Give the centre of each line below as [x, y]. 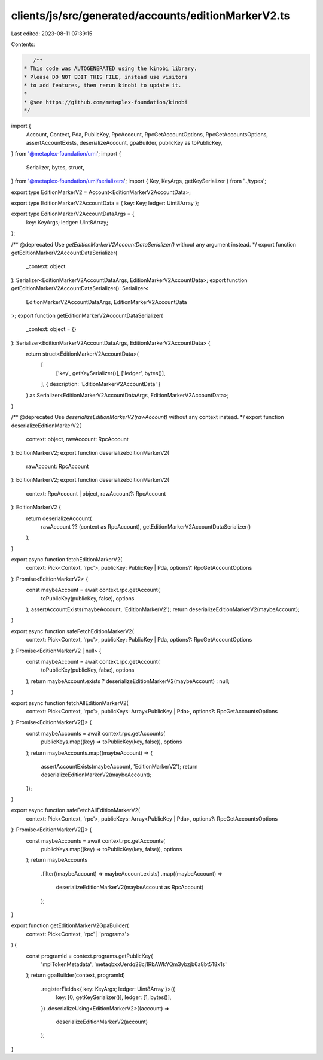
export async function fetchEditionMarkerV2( [67, 560]
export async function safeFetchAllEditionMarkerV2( [76, 810]
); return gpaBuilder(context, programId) [76, 975]
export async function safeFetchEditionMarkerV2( [72, 631]
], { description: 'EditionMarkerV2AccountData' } [101, 384]
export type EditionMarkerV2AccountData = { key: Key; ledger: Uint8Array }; [105, 203]
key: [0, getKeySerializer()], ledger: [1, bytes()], [114, 997]
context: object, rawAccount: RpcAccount [77, 439]
